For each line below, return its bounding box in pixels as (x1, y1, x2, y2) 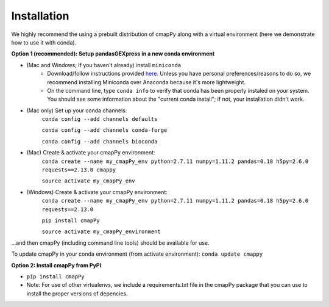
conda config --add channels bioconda (41, 138, 158, 145)
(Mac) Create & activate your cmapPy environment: (26, 149, 155, 156)
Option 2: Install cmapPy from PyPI (11, 261, 102, 269)
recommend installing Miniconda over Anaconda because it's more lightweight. (47, 78, 246, 85)
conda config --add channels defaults (41, 116, 158, 123)
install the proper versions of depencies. (26, 290, 128, 297)
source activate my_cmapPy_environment (41, 228, 161, 235)
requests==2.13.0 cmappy (41, 167, 116, 173)
